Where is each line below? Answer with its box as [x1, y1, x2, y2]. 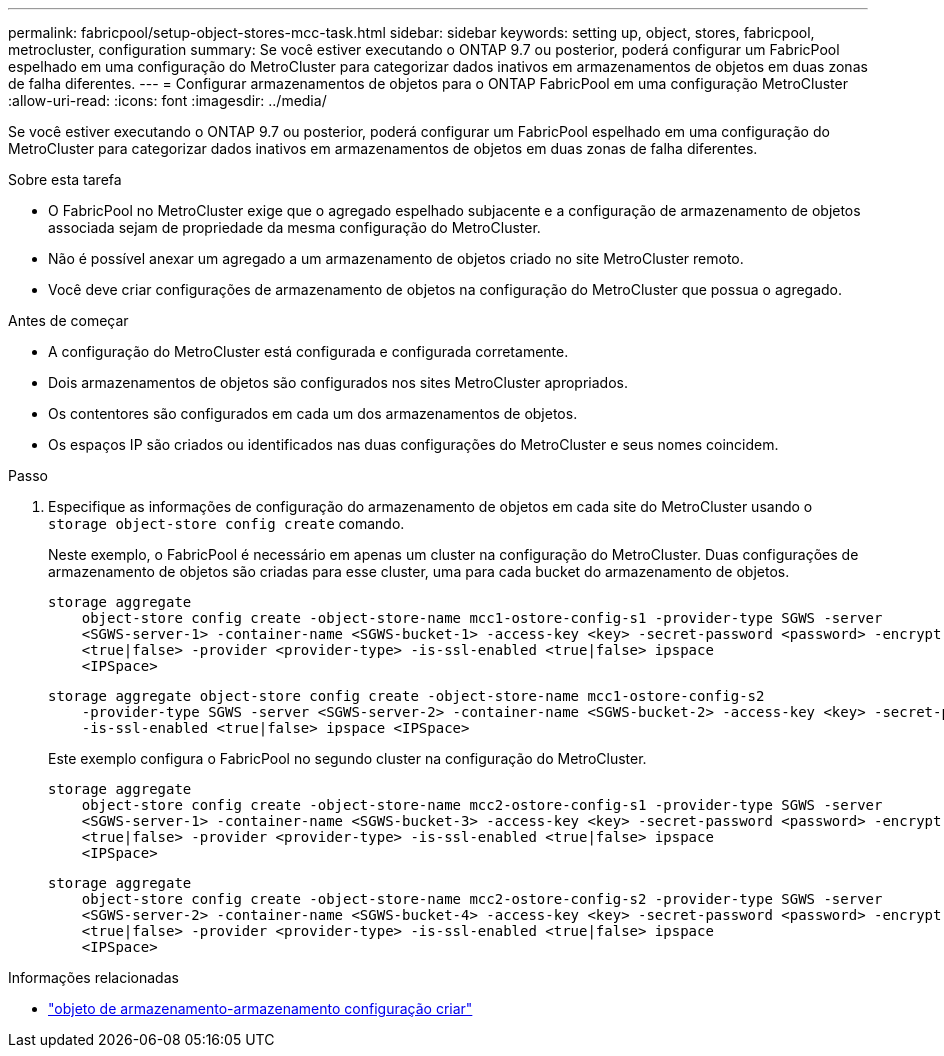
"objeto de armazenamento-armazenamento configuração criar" [48, 1000, 473, 1017]
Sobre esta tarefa [8, 171, 122, 188]
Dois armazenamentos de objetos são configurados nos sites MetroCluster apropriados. [48, 374, 628, 391]
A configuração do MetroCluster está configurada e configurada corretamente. [48, 343, 569, 360]
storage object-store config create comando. [48, 515, 405, 532]
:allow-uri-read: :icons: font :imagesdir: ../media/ [8, 92, 327, 109]
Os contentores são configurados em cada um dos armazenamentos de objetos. [48, 405, 578, 422]
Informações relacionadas [8, 969, 179, 986]
